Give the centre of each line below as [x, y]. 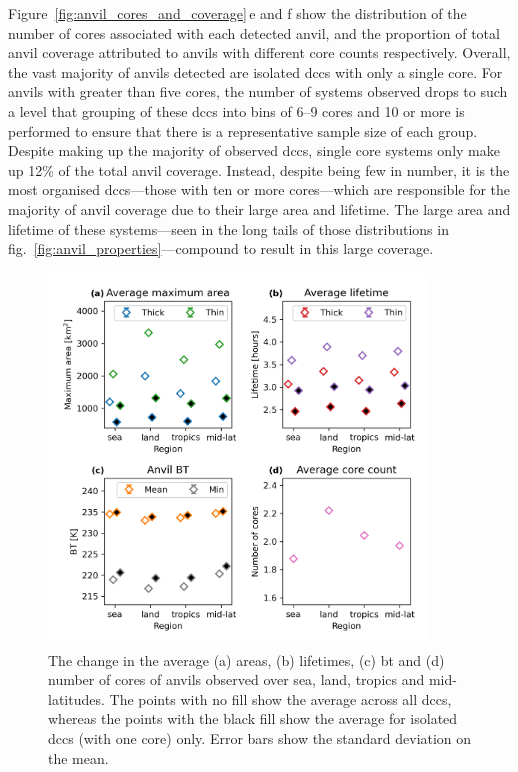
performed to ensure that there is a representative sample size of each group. [243, 130]
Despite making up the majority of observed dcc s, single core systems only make [254, 150]
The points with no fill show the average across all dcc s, [280, 698]
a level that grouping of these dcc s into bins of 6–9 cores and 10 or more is [236, 110]
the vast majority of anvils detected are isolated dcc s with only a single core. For [255, 71]
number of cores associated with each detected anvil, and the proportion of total [254, 32]
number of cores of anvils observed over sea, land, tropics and [236, 679]
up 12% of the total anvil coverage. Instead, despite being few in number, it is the [259, 169]
